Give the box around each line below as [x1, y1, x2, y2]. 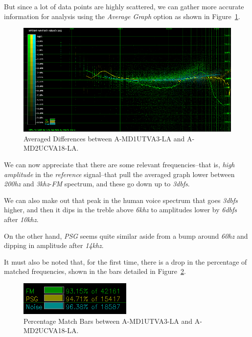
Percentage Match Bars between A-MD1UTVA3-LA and [23, 315, 193, 326]
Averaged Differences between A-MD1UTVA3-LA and [23, 133, 185, 143]
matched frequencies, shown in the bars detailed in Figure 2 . [4, 266, 186, 276]
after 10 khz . [4, 214, 39, 224]
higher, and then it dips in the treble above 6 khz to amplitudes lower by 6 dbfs [4, 204, 237, 215]
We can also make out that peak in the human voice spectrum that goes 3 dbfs [4, 195, 238, 205]
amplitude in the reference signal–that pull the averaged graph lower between [4, 169, 235, 179]
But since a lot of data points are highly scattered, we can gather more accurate [4, 1, 244, 11]
